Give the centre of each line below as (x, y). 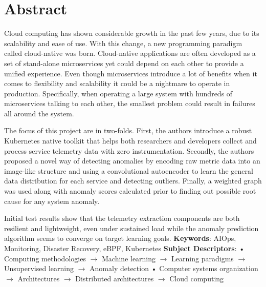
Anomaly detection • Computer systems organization (174, 268)
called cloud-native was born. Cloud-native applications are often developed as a (130, 53)
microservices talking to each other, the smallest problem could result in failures (130, 103)
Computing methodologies (45, 258)
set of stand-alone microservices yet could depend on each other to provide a (124, 63)
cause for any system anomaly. (52, 201)
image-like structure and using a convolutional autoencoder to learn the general (129, 170)
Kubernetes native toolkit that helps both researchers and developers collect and (130, 141)
